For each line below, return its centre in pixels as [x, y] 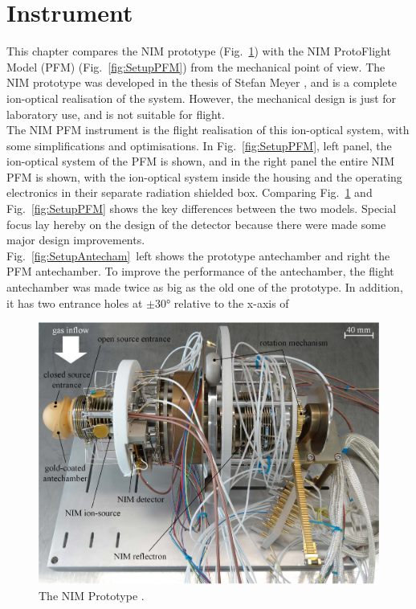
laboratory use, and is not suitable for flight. [116, 114]
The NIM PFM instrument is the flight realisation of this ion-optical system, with [208, 130]
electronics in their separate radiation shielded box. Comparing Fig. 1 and [190, 192]
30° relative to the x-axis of [222, 302]
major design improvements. [76, 240]
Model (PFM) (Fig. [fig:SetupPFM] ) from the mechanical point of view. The [196, 66]
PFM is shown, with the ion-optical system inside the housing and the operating [204, 176]
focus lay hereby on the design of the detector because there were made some [196, 224]
